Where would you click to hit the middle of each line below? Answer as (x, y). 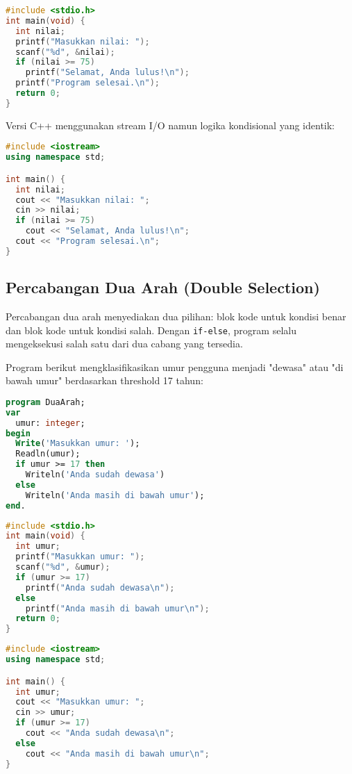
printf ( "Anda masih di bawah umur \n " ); (117, 608)
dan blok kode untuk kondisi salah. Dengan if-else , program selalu (151, 330)
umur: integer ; (50, 423)
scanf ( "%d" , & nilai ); (65, 52)
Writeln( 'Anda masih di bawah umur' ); (115, 495)
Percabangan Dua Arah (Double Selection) (163, 287)
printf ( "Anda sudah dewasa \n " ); (100, 587)
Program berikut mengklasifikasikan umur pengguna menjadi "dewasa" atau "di (175, 367)
